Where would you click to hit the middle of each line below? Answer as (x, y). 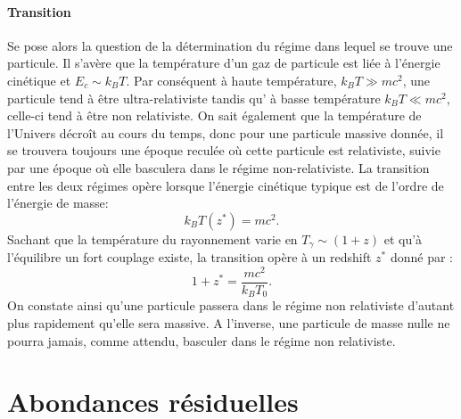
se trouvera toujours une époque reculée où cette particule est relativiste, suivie (224, 150)
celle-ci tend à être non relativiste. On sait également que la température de (214, 115)
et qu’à (403, 238)
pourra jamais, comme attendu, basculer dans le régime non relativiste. (202, 340)
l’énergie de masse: (58, 203)
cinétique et (39, 80)
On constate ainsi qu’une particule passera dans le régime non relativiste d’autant (231, 305)
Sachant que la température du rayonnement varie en (152, 238)
